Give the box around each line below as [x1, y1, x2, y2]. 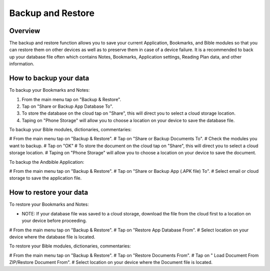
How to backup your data [9, 74, 89, 83]
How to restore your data [9, 188, 88, 197]
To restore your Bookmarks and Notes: [9, 201, 89, 207]
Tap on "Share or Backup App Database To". [21, 103, 113, 109]
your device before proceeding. [21, 218, 87, 224]
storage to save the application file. [9, 175, 82, 181]
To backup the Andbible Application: [9, 159, 84, 165]
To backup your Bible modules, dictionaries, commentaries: [9, 127, 132, 133]
